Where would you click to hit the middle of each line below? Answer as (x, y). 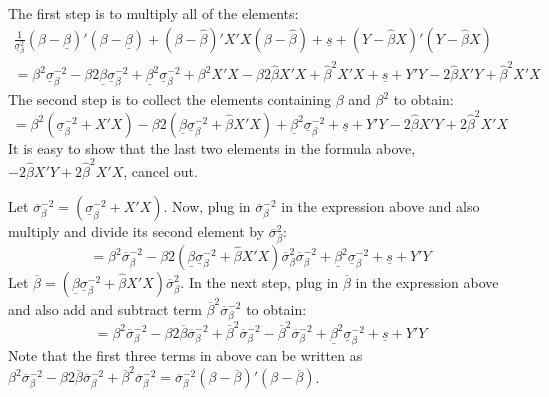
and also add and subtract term (105, 308)
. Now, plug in (207, 206)
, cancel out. (160, 170)
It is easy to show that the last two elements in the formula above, (212, 147)
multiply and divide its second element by (136, 231)
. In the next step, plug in (259, 282)
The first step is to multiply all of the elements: (153, 13)
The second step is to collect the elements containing (170, 99)
